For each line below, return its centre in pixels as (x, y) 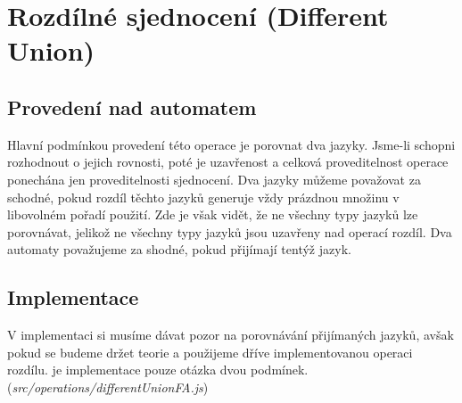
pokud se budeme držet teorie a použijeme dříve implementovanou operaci (210, 352)
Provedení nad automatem (132, 107)
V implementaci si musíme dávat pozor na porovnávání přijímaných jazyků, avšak (231, 335)
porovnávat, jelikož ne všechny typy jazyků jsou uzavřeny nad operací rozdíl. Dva (230, 231)
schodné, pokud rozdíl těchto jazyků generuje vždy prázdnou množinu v (203, 197)
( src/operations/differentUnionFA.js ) (108, 387)
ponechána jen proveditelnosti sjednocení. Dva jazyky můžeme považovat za (214, 179)
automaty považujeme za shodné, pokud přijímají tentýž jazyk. (179, 249)
